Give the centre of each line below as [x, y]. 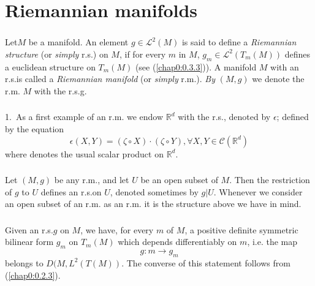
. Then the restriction [270, 180]
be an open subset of [179, 180]
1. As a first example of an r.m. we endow [84, 117]
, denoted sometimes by [154, 191]
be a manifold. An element [78, 42]
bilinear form [29, 242]
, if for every [142, 54]
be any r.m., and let [92, 180]
